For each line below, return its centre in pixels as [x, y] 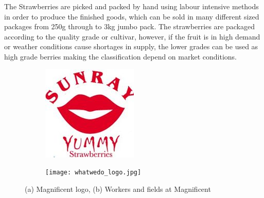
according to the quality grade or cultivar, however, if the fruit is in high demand [132, 36]
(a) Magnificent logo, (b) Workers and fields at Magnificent [118, 189]
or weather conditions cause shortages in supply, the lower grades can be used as [131, 46]
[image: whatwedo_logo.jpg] [93, 173]
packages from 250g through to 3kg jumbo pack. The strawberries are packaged [129, 26]
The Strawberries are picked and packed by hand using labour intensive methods [131, 6]
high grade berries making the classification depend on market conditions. [120, 56]
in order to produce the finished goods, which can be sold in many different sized [132, 16]
